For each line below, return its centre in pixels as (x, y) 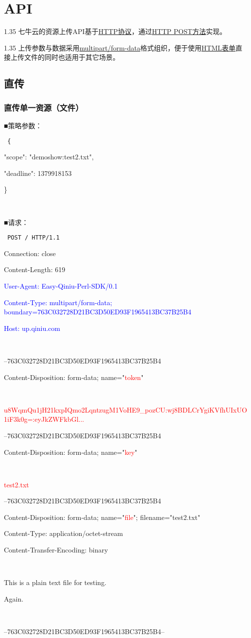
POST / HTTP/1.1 (33, 238)
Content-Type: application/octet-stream (64, 533)
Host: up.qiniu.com (32, 328)
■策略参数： (23, 125)
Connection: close (30, 253)
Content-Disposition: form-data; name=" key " (71, 452)
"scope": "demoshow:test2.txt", (49, 157)
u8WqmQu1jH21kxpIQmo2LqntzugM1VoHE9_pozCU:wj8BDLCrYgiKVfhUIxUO (125, 409)
